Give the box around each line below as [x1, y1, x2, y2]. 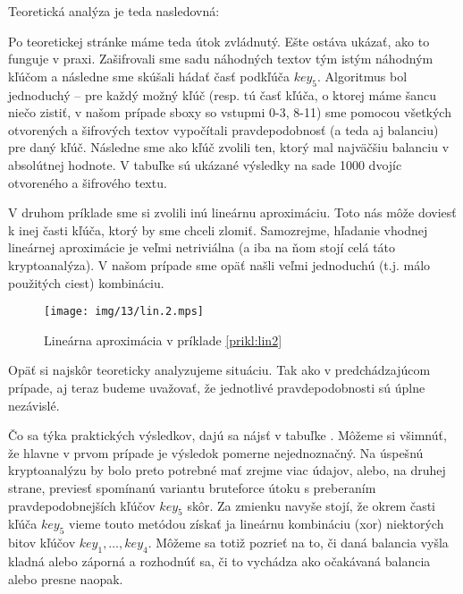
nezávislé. [8, 395, 60, 414]
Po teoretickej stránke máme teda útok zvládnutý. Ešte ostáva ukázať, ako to [8, 31, 430, 50]
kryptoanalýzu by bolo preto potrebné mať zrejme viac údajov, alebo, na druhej [8, 461, 446, 479]
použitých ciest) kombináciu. [8, 273, 164, 292]
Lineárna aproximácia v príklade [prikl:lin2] [44, 330, 282, 349]
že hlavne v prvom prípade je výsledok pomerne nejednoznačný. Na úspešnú [8, 443, 424, 462]
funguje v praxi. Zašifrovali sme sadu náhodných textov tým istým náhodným [8, 49, 434, 68]
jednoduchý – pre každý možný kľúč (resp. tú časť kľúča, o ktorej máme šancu [8, 85, 437, 104]
